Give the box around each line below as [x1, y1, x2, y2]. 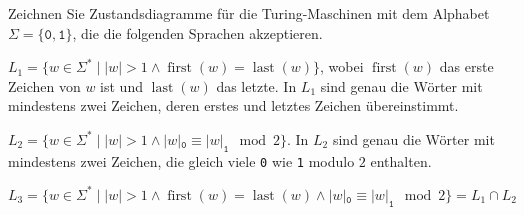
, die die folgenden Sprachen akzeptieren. [72, 22, 323, 43]
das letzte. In [216, 75, 297, 96]
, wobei [320, 56, 364, 77]
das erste [439, 56, 494, 77]
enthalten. [370, 150, 432, 171]
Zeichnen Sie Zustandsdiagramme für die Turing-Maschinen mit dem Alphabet [8, 3, 490, 23]
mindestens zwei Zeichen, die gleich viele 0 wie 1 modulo [8, 150, 355, 171]
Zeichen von [8, 75, 81, 96]
